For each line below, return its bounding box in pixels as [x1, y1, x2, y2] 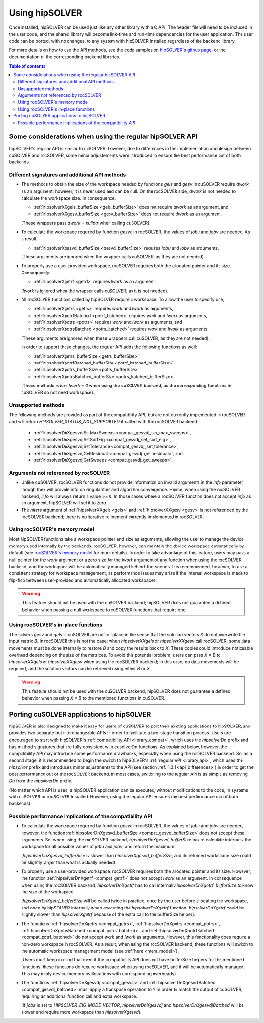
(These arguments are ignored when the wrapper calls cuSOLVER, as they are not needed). [21, 253, 205, 259]
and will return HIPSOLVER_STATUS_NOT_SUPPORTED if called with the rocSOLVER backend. [9, 419, 198, 425]
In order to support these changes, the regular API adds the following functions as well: [21, 344, 198, 350]
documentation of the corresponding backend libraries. [9, 54, 121, 60]
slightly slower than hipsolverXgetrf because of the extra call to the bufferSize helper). [21, 911, 196, 917]
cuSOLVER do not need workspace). [21, 389, 95, 395]
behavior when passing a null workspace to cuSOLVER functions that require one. [22, 607, 187, 613]
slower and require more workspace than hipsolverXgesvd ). [21, 1009, 142, 1015]
